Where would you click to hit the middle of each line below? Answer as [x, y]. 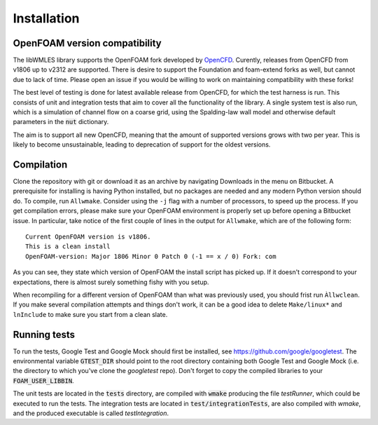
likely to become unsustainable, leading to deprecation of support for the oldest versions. [142, 144]
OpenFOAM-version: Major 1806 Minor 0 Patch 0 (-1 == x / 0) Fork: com [151, 256]
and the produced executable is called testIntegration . [91, 413]
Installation [46, 18]
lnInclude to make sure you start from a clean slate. [90, 314]
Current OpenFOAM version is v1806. [88, 237]
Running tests [44, 334]
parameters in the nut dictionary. [61, 122]
